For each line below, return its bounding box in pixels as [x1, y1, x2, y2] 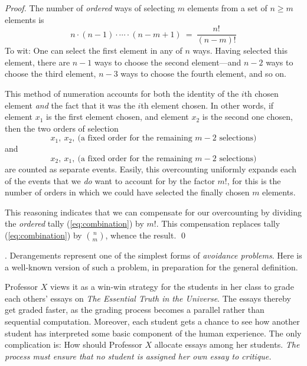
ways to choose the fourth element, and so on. [120, 67, 286, 80]
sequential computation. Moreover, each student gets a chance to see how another [5, 315, 300, 327]
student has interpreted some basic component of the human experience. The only [5, 326, 302, 339]
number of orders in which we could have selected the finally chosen [5, 186, 250, 198]
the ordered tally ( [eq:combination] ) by [5, 217, 144, 230]
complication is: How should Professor [5, 338, 142, 351]
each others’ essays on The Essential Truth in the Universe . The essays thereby [5, 292, 291, 304]
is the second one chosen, [202, 110, 293, 123]
